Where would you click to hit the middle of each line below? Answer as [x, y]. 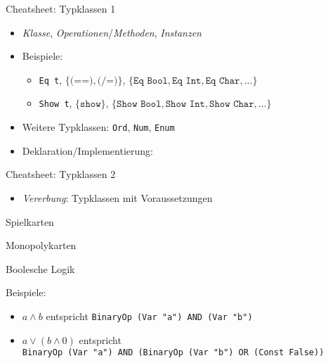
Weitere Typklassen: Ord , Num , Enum [98, 127]
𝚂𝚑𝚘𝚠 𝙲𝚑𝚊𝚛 [232, 104]
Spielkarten [30, 221]
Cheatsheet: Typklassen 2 [61, 174]
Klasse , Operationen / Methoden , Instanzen [112, 32]
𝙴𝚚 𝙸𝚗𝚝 [187, 81]
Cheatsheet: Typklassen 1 [61, 8]
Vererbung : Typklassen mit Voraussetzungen [117, 197]
